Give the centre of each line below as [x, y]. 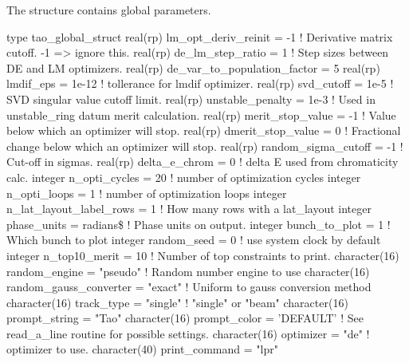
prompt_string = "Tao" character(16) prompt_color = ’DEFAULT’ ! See [185, 318]
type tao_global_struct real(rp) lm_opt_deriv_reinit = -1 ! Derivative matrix [200, 36]
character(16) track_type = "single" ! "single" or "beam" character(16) [177, 302]
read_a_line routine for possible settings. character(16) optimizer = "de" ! [188, 333]
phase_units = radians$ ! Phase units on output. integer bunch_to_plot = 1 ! [199, 224]
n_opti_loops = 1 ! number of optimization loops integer [147, 193]
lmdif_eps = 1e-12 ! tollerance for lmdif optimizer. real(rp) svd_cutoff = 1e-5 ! [200, 83]
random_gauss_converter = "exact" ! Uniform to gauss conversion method [189, 287]
